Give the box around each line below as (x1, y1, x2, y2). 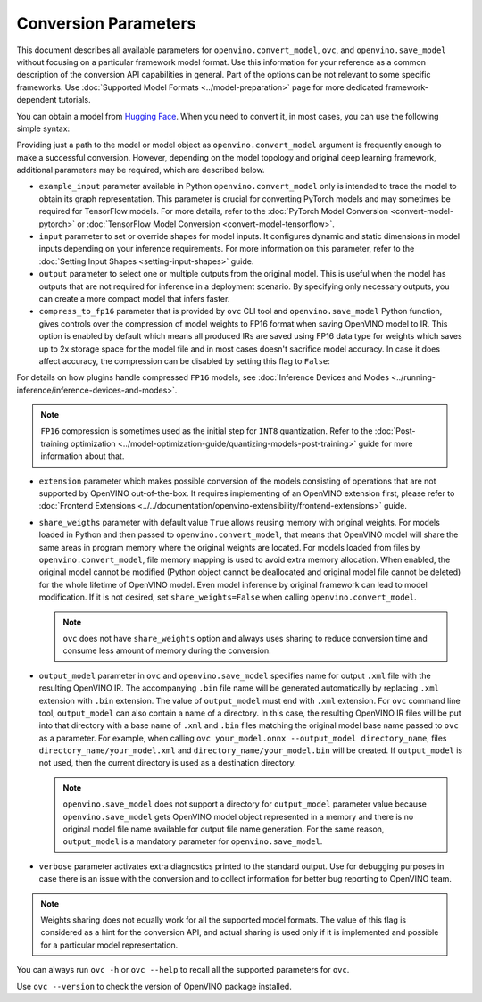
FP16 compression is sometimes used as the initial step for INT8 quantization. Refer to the (40, 426, 373, 436)
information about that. (40, 451, 125, 461)
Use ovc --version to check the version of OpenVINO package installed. (16, 981, 292, 991)
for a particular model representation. (40, 940, 179, 950)
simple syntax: (16, 123, 71, 134)
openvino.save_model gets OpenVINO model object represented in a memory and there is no (62, 811, 414, 822)
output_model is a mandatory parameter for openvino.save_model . (62, 836, 323, 847)
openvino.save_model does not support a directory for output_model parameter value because (62, 799, 428, 809)
